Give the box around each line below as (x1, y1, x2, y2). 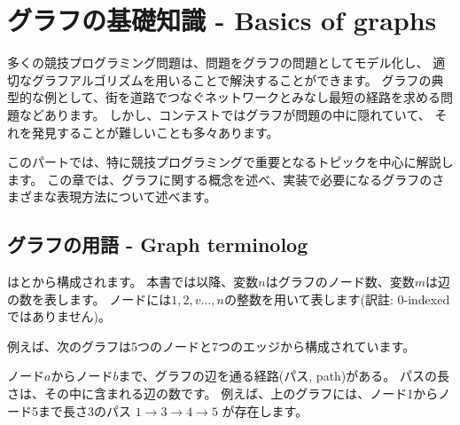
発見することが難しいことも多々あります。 (31, 122, 279, 141)
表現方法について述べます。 (56, 187, 217, 206)
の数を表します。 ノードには (7, 289, 172, 308)
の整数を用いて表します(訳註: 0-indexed (223, 289, 450, 308)
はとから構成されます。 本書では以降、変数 (7, 272, 259, 291)
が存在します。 (222, 401, 308, 420)
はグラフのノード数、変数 (265, 272, 415, 291)
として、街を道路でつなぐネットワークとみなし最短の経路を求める (56, 88, 441, 106)
